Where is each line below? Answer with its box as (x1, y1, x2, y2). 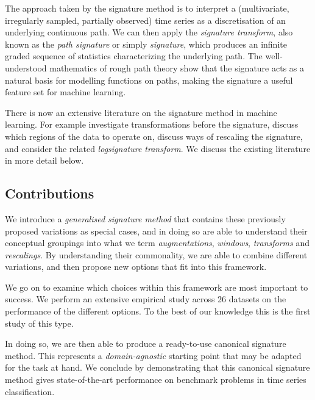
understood (5, 61, 47, 74)
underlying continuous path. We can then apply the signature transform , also (5, 26, 293, 38)
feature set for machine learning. (5, 85, 126, 98)
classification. (5, 385, 55, 398)
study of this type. (5, 316, 74, 329)
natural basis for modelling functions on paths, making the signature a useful (5, 73, 293, 86)
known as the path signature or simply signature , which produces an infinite (5, 37, 287, 50)
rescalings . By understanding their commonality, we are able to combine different (5, 248, 308, 261)
